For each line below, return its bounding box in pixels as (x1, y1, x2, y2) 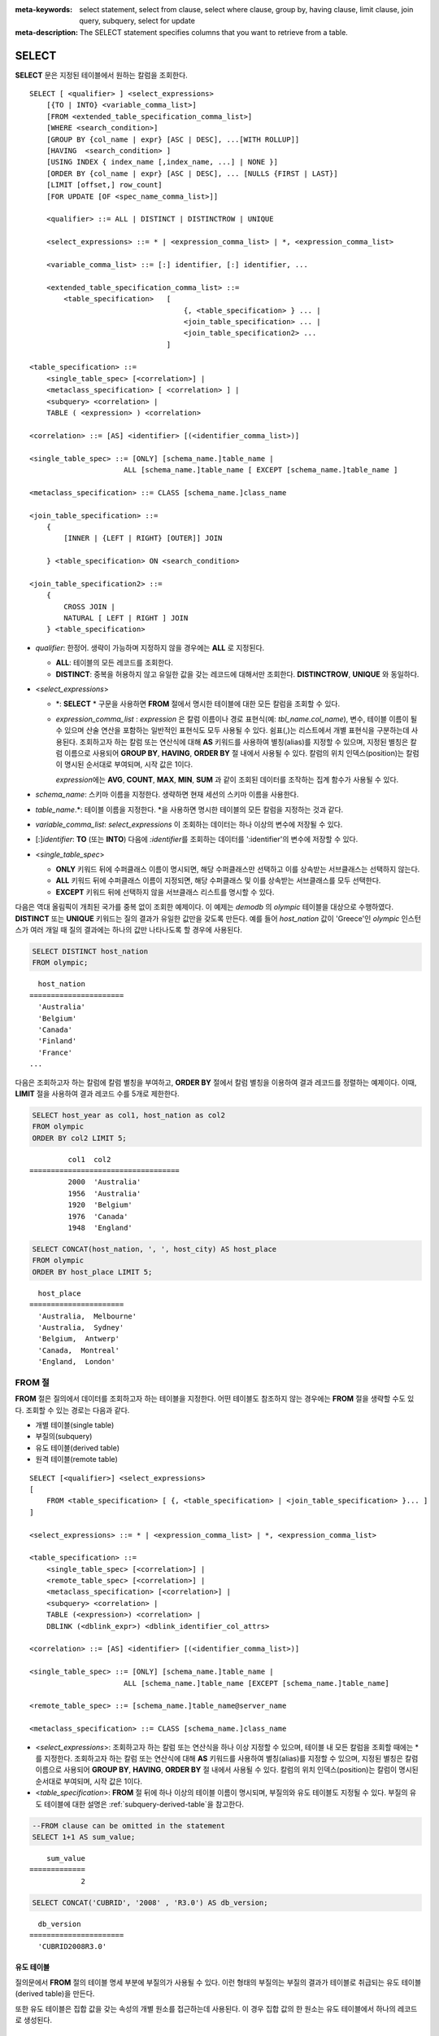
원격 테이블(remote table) (35, 1455, 118, 1464)
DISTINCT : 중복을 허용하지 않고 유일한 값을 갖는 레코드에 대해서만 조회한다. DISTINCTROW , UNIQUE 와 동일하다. (55, 669, 419, 679)
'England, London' (37, 1357, 115, 1367)
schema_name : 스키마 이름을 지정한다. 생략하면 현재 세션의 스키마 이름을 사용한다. (35, 790, 299, 800)
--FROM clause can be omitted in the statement (32, 1821, 225, 1830)
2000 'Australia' (67, 1178, 141, 1187)
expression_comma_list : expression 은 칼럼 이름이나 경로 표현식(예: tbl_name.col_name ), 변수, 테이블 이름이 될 (55, 713, 418, 724)
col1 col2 (67, 1155, 111, 1164)
